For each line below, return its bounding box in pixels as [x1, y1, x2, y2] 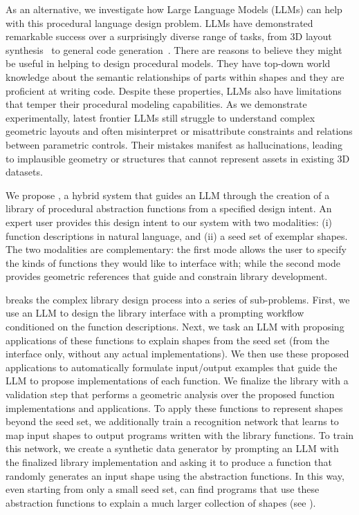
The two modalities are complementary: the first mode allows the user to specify [6, 242, 347, 256]
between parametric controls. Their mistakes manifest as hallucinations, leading [6, 137, 343, 151]
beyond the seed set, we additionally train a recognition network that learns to [6, 414, 339, 429]
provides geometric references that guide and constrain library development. [6, 269, 328, 283]
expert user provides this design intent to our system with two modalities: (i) [6, 214, 333, 229]
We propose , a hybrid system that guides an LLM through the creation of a [6, 187, 330, 202]
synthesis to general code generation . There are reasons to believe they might [6, 42, 342, 57]
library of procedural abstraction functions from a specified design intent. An [6, 201, 332, 216]
